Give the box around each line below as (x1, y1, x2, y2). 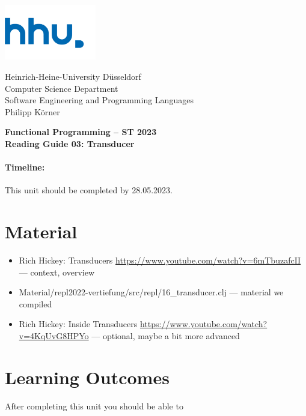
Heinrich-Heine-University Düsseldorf (5, 70, 141, 82)
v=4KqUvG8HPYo (19, 329, 89, 342)
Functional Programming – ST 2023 (5, 125, 157, 138)
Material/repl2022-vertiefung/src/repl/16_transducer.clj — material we (19, 286, 284, 298)
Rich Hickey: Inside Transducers (19, 318, 138, 330)
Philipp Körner (5, 105, 60, 118)
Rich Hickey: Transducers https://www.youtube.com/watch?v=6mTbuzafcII (19, 253, 301, 266)
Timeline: (5, 161, 45, 173)
